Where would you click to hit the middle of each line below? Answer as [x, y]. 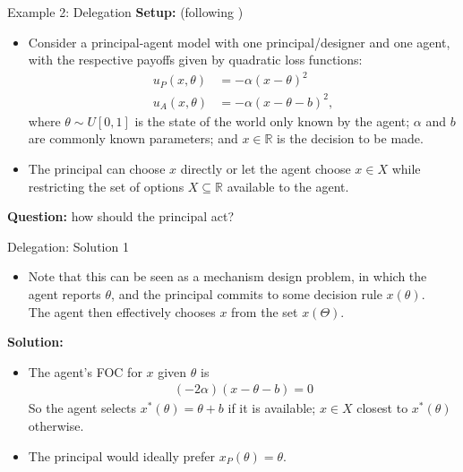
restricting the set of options [106, 186]
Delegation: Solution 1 [68, 246]
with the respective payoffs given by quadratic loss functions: [195, 60]
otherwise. [56, 425]
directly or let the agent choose [266, 169]
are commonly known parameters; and [133, 138]
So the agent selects [82, 408]
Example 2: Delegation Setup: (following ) [125, 12]
